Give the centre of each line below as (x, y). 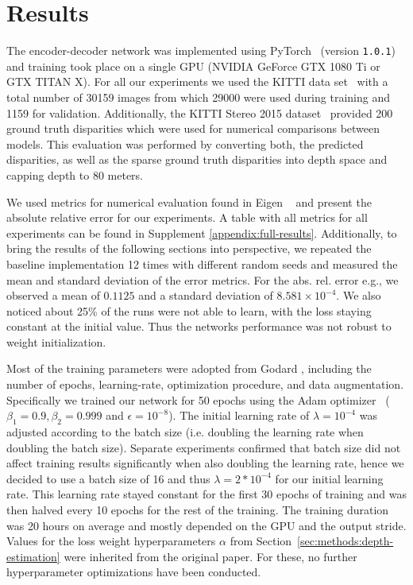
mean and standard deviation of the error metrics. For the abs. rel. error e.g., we (203, 279)
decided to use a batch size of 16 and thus (108, 478)
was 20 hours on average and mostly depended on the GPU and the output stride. (206, 525)
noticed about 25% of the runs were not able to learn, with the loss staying (189, 310)
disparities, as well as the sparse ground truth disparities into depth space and (197, 159)
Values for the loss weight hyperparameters (111, 541)
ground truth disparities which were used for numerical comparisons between (193, 128)
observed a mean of (53, 295)
